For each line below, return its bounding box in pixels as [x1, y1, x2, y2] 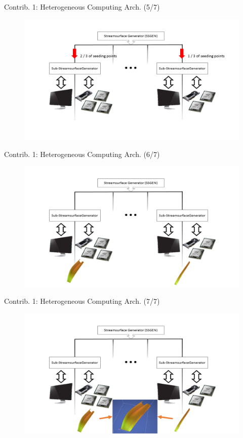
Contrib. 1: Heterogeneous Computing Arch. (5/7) [4, 2, 160, 12]
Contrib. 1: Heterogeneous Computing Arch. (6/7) [4, 148, 160, 159]
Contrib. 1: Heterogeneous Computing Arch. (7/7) [4, 296, 160, 306]
